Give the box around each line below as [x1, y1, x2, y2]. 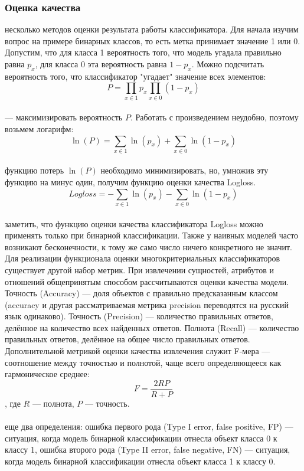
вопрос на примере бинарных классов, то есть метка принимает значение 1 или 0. [5, 34, 300, 47]
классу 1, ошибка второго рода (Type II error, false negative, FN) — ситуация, [5, 443, 290, 456]
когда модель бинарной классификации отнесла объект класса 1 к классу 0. [5, 454, 276, 467]
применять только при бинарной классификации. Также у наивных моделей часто [5, 229, 299, 241]
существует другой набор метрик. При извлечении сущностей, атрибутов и [5, 263, 274, 276]
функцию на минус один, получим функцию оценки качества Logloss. [5, 176, 256, 188]
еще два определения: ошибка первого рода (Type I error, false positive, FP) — [5, 420, 293, 433]
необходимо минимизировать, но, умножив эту [100, 164, 269, 176]
